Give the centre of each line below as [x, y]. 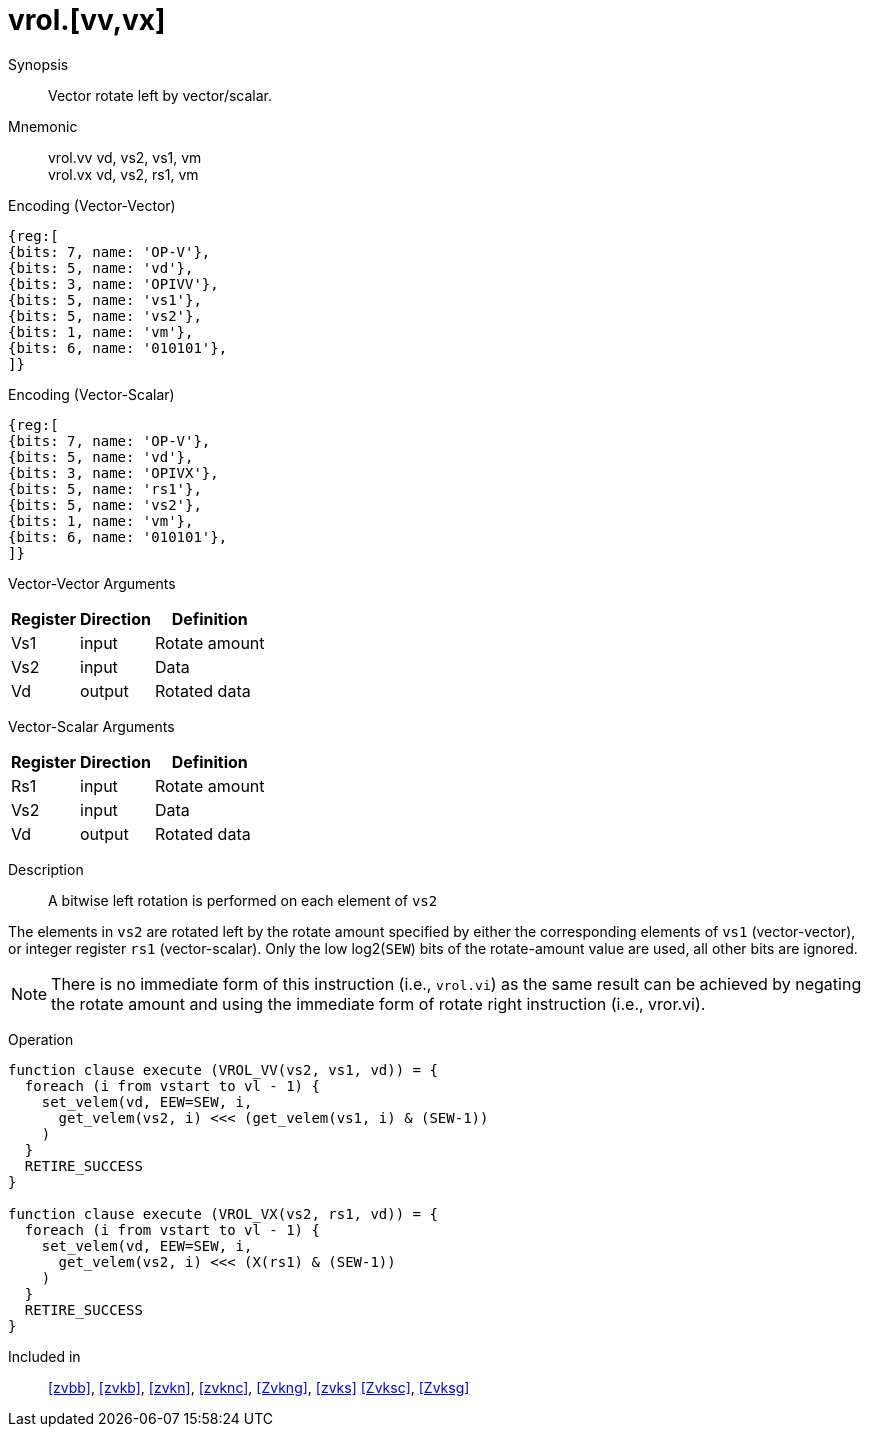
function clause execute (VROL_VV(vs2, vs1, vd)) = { [223, 1069]
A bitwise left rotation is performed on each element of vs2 [243, 900]
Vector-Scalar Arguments [91, 726]
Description [46, 869]
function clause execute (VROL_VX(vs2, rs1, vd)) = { [223, 1213]
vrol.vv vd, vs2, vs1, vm [125, 157]
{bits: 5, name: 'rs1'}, [105, 488]
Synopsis [38, 64]
